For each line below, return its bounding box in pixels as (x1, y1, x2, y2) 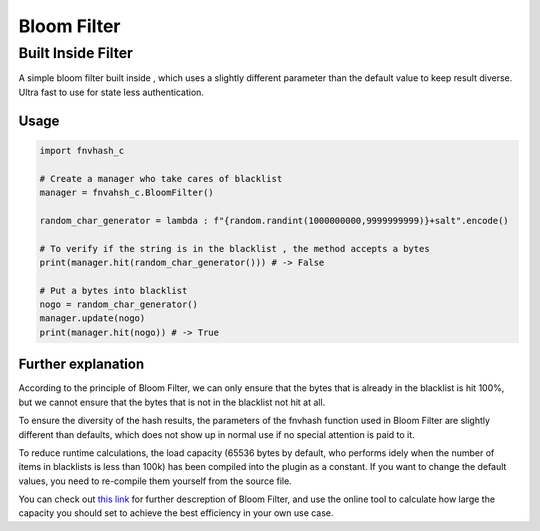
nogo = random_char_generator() (39, 299, 199, 310)
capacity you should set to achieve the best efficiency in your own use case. (18, 507, 334, 519)
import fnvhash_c (39, 145, 125, 156)
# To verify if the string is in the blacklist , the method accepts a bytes (39, 243, 430, 254)
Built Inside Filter (18, 44, 134, 62)
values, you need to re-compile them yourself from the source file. (18, 475, 292, 487)
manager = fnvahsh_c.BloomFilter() (39, 186, 214, 198)
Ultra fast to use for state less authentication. (18, 86, 205, 98)
